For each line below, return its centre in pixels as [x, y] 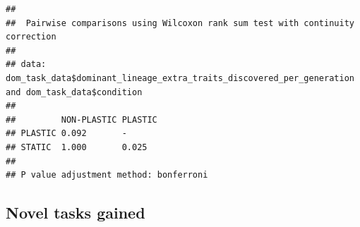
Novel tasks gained [76, 213]
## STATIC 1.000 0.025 [77, 147]
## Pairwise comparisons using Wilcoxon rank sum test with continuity [180, 23]
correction [31, 37]
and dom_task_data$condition [74, 92]
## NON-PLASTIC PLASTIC [82, 119]
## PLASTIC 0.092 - [66, 134]
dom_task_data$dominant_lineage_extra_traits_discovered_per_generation [180, 78]
